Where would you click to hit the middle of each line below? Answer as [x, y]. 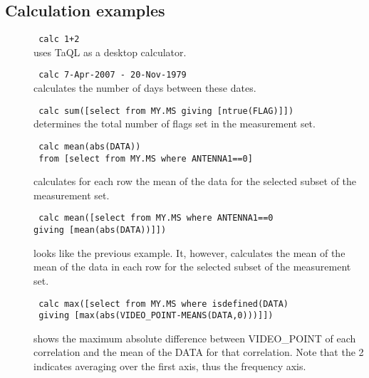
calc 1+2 [59, 40]
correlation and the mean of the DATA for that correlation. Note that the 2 [199, 352]
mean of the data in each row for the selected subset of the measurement [192, 267]
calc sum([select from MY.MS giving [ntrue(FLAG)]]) [166, 111]
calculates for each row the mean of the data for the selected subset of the [195, 181]
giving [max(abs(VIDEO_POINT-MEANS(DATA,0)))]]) [156, 316]
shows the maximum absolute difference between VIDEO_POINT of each [195, 338]
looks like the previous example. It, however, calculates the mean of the [189, 252]
